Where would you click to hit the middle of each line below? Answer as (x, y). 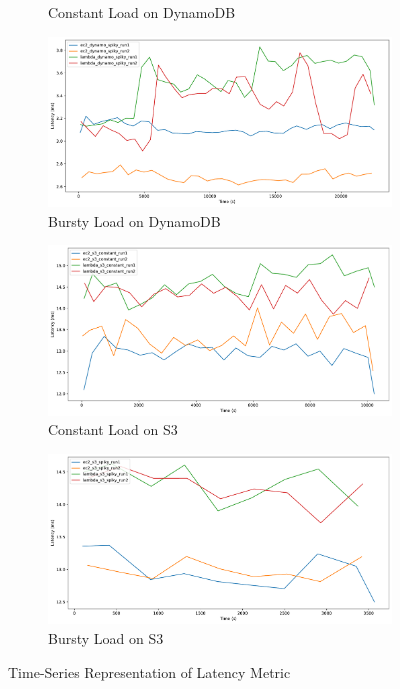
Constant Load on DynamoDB (142, 12)
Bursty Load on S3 (106, 638)
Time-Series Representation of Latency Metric (149, 671)
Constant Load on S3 (113, 429)
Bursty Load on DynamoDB (134, 220)
